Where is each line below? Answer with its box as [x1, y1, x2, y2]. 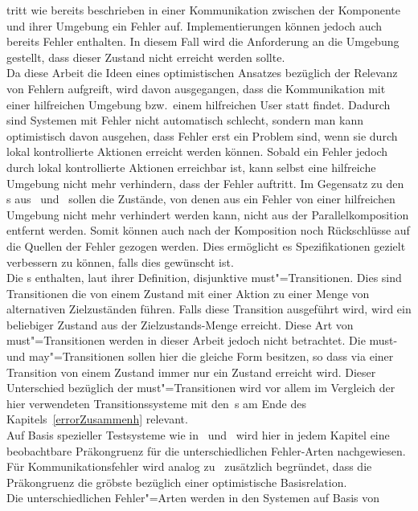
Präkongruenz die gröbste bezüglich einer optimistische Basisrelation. [6, 473, 347, 490]
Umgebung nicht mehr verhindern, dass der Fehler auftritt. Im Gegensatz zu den [6, 174, 404, 191]
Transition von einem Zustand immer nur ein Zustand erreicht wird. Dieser [6, 363, 376, 380]
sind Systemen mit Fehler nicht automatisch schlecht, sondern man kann [6, 112, 363, 129]
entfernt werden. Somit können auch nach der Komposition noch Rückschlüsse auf [6, 222, 410, 239]
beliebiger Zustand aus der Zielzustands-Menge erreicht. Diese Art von [6, 316, 354, 333]
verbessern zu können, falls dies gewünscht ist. [6, 253, 234, 270]
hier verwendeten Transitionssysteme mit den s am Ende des [6, 394, 306, 411]
